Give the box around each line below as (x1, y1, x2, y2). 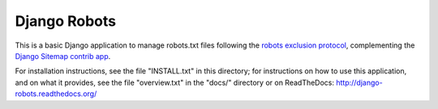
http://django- (335, 78, 383, 87)
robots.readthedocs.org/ (15, 89, 97, 99)
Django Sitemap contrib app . (15, 51, 111, 61)
